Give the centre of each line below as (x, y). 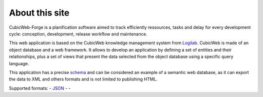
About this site (39, 13)
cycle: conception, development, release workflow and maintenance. (78, 34)
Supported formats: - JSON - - (40, 88)
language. (19, 63)
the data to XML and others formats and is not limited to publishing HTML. (83, 79)
